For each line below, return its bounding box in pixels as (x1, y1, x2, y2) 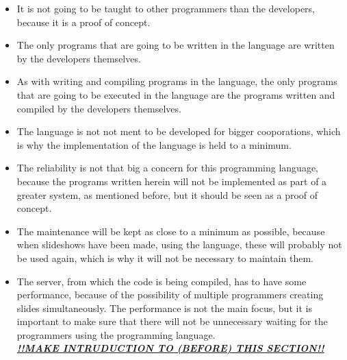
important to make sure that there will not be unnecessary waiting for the (16, 314, 328, 328)
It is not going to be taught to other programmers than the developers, (16, 1, 315, 15)
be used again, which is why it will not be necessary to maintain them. (16, 250, 313, 265)
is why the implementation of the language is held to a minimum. (16, 137, 292, 152)
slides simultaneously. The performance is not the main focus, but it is (16, 300, 312, 315)
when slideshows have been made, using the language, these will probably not (16, 237, 342, 252)
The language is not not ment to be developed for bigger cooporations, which (16, 124, 341, 139)
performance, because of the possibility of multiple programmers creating (16, 287, 324, 302)
